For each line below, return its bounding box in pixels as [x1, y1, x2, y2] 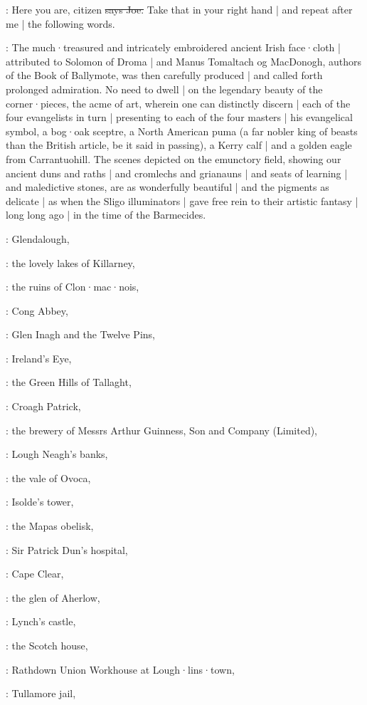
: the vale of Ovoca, [6, 470, 91, 485]
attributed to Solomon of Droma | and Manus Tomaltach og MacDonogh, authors [6, 53, 362, 68]
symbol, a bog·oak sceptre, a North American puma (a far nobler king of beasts [6, 123, 358, 138]
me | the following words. [6, 16, 115, 31]
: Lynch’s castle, [6, 614, 76, 629]
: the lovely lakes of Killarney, [6, 255, 135, 270]
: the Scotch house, [6, 638, 88, 652]
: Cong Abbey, [6, 303, 68, 318]
